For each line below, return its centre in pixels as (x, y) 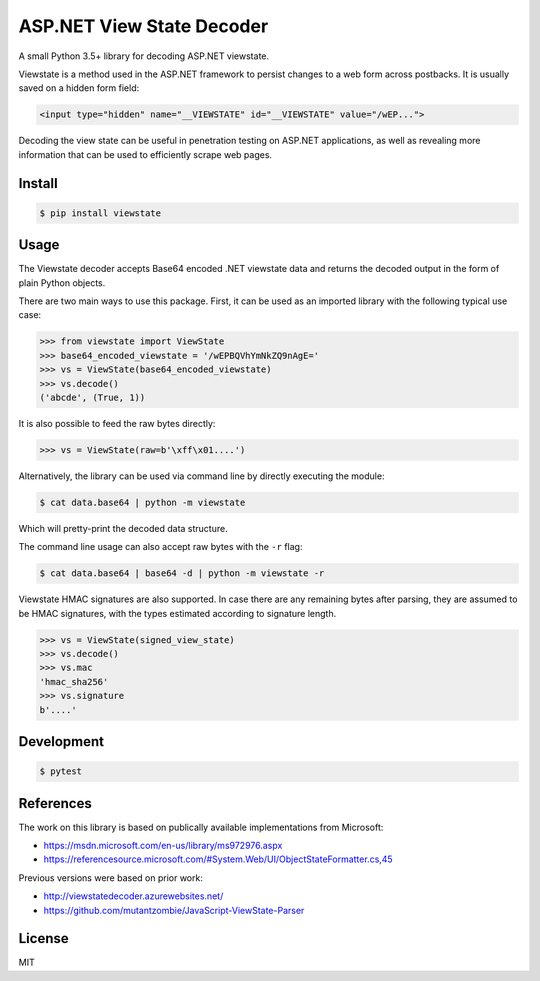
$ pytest (61, 771)
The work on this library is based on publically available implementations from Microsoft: (201, 827)
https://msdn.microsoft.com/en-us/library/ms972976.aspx (163, 845)
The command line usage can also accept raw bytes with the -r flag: (160, 547)
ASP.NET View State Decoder (143, 26)
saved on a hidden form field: (79, 88)
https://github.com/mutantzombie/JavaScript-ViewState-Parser (174, 910)
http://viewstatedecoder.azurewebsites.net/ (133, 896)
